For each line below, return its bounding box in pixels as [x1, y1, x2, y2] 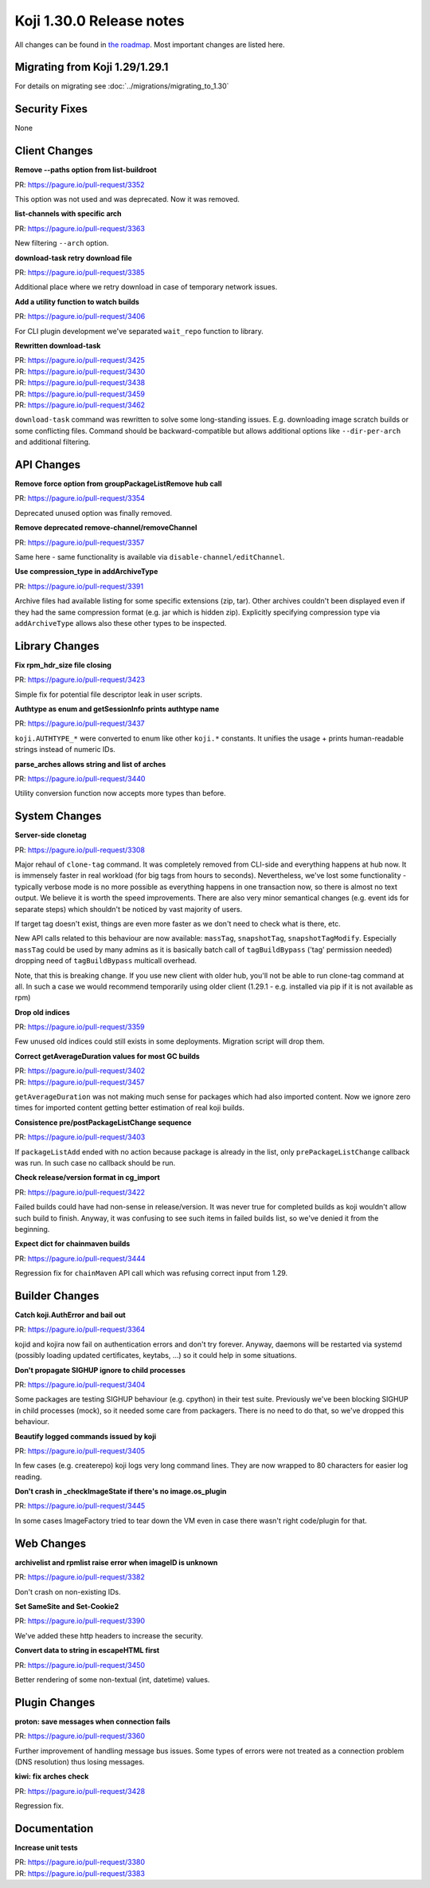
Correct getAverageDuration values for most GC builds [14, 1051, 201, 1060]
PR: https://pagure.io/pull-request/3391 [14, 581, 143, 591]
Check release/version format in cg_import [14, 1173, 161, 1182]
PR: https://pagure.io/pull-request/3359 [14, 1022, 145, 1032]
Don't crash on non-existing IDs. [14, 1587, 121, 1596]
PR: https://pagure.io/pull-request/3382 [14, 1572, 145, 1582]
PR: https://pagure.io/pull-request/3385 [14, 268, 145, 277]
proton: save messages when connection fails [14, 1717, 171, 1726]
